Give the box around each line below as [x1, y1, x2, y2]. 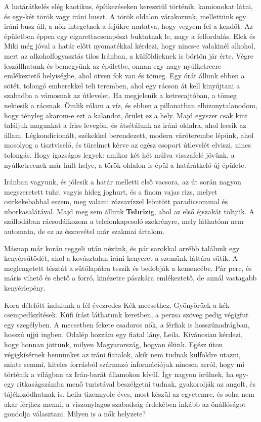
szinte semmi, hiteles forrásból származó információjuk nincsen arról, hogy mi [4, 359, 245, 369]
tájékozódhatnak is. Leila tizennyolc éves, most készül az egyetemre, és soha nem [4, 388, 254, 399]
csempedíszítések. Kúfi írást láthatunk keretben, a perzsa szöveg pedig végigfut [4, 309, 249, 320]
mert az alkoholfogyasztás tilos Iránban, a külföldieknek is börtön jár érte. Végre [4, 50, 253, 61]
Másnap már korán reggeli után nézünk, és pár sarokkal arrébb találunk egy [4, 243, 240, 253]
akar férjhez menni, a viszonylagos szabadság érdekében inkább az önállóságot [4, 398, 246, 409]
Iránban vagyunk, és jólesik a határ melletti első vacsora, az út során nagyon [4, 176, 241, 187]
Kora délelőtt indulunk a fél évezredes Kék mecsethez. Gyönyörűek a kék [4, 299, 230, 310]
